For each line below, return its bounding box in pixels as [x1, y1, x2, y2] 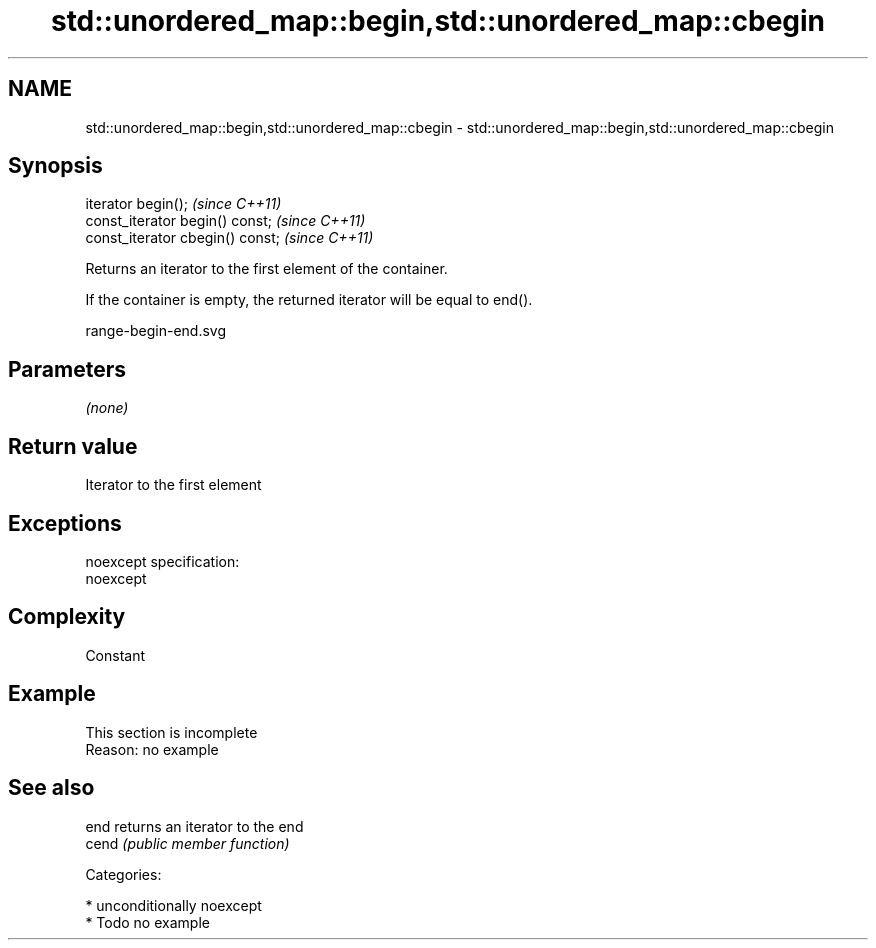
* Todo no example [85, 913, 210, 931]
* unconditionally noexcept [85, 896, 262, 914]
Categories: [85, 865, 162, 883]
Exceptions [8, 510, 122, 536]
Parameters [8, 356, 126, 382]
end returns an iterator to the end [85, 817, 304, 835]
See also [8, 775, 95, 801]
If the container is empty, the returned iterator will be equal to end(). [85, 291, 533, 309]
